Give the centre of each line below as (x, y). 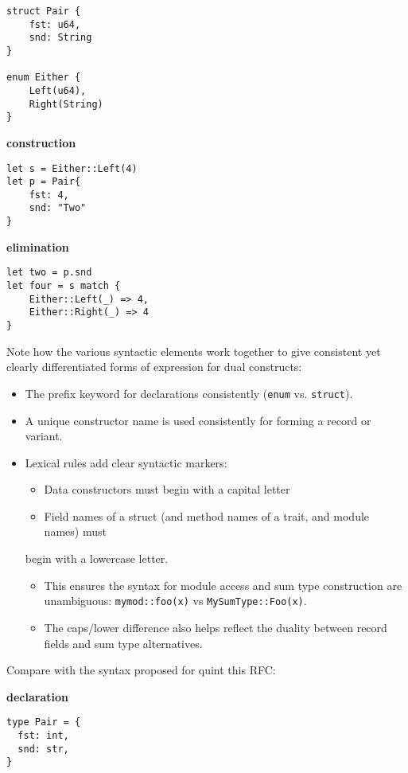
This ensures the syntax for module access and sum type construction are (223, 585)
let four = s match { (64, 286)
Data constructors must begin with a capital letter (167, 489)
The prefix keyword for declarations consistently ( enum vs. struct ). (189, 393)
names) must (75, 531)
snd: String (60, 38)
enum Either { (44, 78)
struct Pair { (44, 11)
